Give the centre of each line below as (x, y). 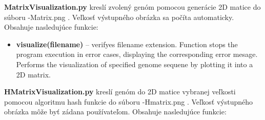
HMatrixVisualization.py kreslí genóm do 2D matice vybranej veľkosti (120, 92)
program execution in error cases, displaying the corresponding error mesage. (137, 54)
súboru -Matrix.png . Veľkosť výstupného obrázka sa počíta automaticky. (119, 17)
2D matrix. (33, 74)
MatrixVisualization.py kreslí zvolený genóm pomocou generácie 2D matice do (132, 7)
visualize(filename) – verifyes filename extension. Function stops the (127, 44)
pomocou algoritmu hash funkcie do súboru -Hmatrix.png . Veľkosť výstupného (129, 101)
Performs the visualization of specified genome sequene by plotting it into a (135, 64)
